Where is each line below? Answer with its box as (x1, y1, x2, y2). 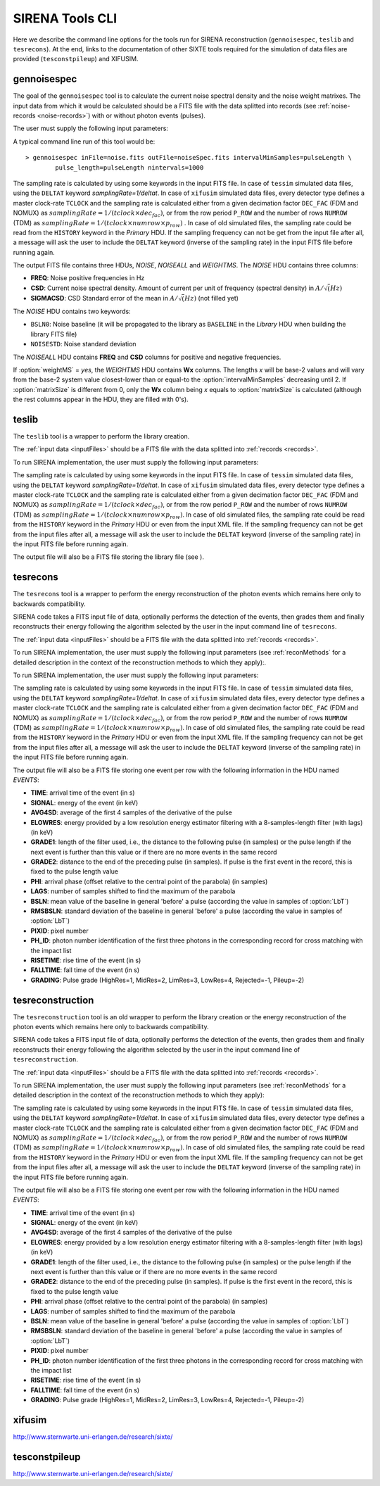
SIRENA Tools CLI (13, 11, 118, 26)
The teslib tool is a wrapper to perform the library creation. (13, 432, 190, 441)
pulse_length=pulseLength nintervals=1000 (55, 163, 204, 172)
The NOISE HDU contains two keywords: (13, 307, 131, 316)
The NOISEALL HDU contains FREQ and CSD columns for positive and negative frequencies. (13, 353, 281, 361)
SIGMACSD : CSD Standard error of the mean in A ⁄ (30, 294, 177, 302)
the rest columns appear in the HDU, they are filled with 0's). (13, 395, 189, 404)
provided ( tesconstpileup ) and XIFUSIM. (13, 55, 139, 63)
